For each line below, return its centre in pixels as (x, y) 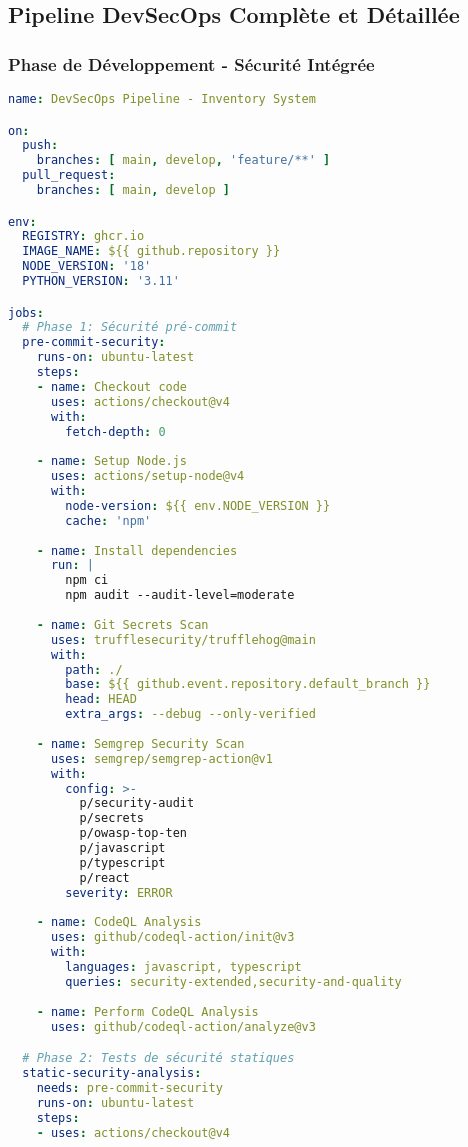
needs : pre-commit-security (129, 1087)
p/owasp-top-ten (133, 833)
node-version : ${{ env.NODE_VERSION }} (198, 505)
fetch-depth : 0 (115, 431)
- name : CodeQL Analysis (119, 922)
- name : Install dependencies (137, 550)
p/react (104, 877)
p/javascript (122, 848)
